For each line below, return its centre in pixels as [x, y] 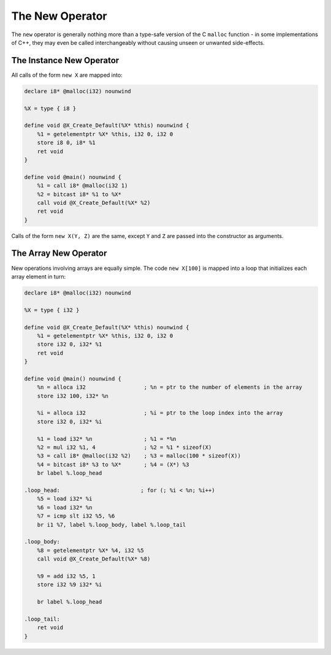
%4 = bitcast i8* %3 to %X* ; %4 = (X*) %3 [113, 464]
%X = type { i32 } [52, 310]
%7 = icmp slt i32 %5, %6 [76, 516]
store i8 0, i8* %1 [67, 143]
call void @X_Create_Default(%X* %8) [94, 559]
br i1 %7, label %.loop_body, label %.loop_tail [112, 525]
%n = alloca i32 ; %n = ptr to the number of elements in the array [170, 387]
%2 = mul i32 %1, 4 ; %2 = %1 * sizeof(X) [124, 447]
